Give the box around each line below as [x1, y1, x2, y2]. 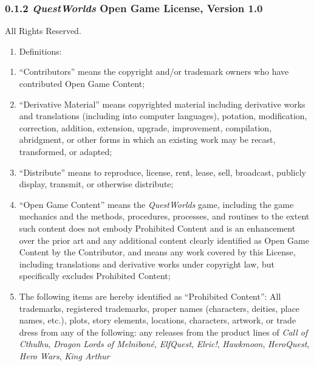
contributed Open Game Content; [19, 77, 145, 89]
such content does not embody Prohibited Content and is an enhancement [19, 221, 296, 234]
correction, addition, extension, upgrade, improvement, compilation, [19, 121, 272, 134]
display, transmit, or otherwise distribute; [19, 178, 174, 190]
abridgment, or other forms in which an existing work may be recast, [19, 133, 276, 146]
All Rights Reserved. [5, 24, 81, 37]
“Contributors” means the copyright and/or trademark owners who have [19, 65, 289, 78]
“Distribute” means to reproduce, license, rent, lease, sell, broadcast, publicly [19, 165, 306, 178]
